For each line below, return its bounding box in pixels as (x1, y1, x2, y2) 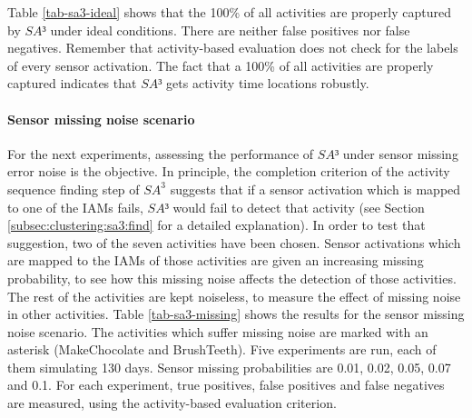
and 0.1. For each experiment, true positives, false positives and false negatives (7, 375, 445, 394)
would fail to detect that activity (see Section (172, 197, 425, 216)
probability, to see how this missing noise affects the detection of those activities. (7, 268, 457, 287)
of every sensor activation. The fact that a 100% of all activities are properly (7, 55, 434, 75)
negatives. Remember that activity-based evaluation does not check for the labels (7, 38, 458, 57)
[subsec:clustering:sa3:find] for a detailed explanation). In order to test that (7, 215, 426, 234)
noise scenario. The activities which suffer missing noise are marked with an (7, 322, 428, 341)
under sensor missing (342, 144, 458, 163)
